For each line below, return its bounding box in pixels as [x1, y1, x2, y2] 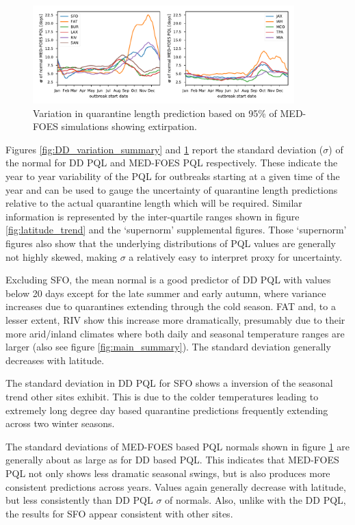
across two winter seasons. [5, 416, 115, 431]
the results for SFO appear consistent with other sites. [5, 506, 233, 520]
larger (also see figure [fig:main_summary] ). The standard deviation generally [5, 340, 331, 354]
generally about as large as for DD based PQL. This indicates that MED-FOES [5, 452, 339, 467]
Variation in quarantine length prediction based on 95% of [33, 105, 277, 120]
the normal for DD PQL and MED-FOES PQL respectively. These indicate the [5, 155, 338, 170]
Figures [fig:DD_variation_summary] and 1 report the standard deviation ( [5, 142, 324, 156]
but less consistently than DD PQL [5, 493, 153, 507]
